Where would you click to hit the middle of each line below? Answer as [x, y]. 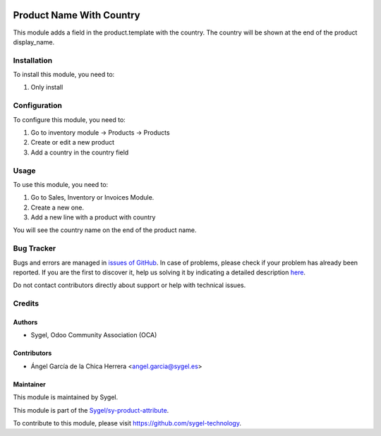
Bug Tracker [35, 248]
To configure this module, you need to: [69, 119]
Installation [33, 60]
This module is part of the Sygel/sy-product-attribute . [91, 410]
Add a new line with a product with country [93, 217]
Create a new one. [58, 207]
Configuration [38, 106]
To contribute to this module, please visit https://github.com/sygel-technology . [127, 423]
